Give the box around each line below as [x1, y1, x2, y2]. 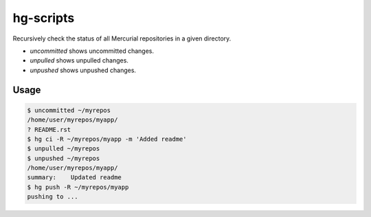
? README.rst [27, 126, 71, 133]
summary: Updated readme [27, 174, 122, 181]
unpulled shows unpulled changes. [30, 56, 128, 65]
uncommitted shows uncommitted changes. [30, 47, 155, 55]
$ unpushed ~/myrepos [27, 155, 100, 162]
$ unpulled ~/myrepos [27, 145, 100, 152]
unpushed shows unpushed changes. [30, 66, 137, 74]
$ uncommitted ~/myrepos [27, 106, 111, 114]
